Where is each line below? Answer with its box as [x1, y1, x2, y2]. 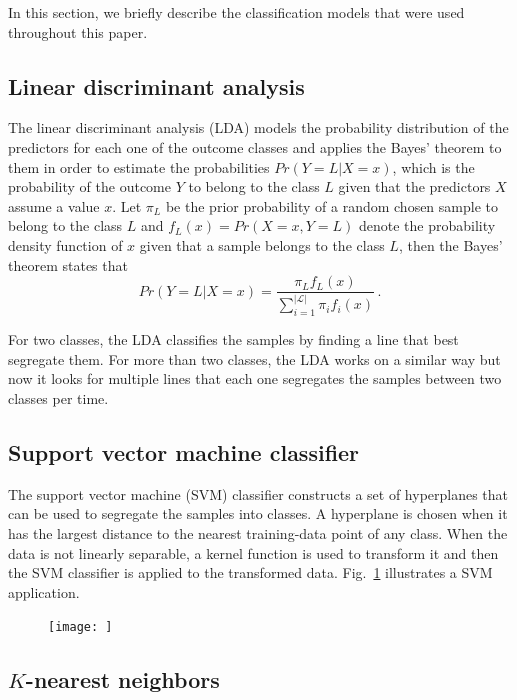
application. [8, 581, 80, 602]
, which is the [392, 156, 475, 177]
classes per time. [8, 388, 109, 409]
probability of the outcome [8, 176, 172, 197]
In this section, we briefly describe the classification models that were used [8, 2, 465, 22]
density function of [8, 234, 123, 255]
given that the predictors [338, 176, 491, 197]
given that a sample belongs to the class [139, 234, 385, 255]
